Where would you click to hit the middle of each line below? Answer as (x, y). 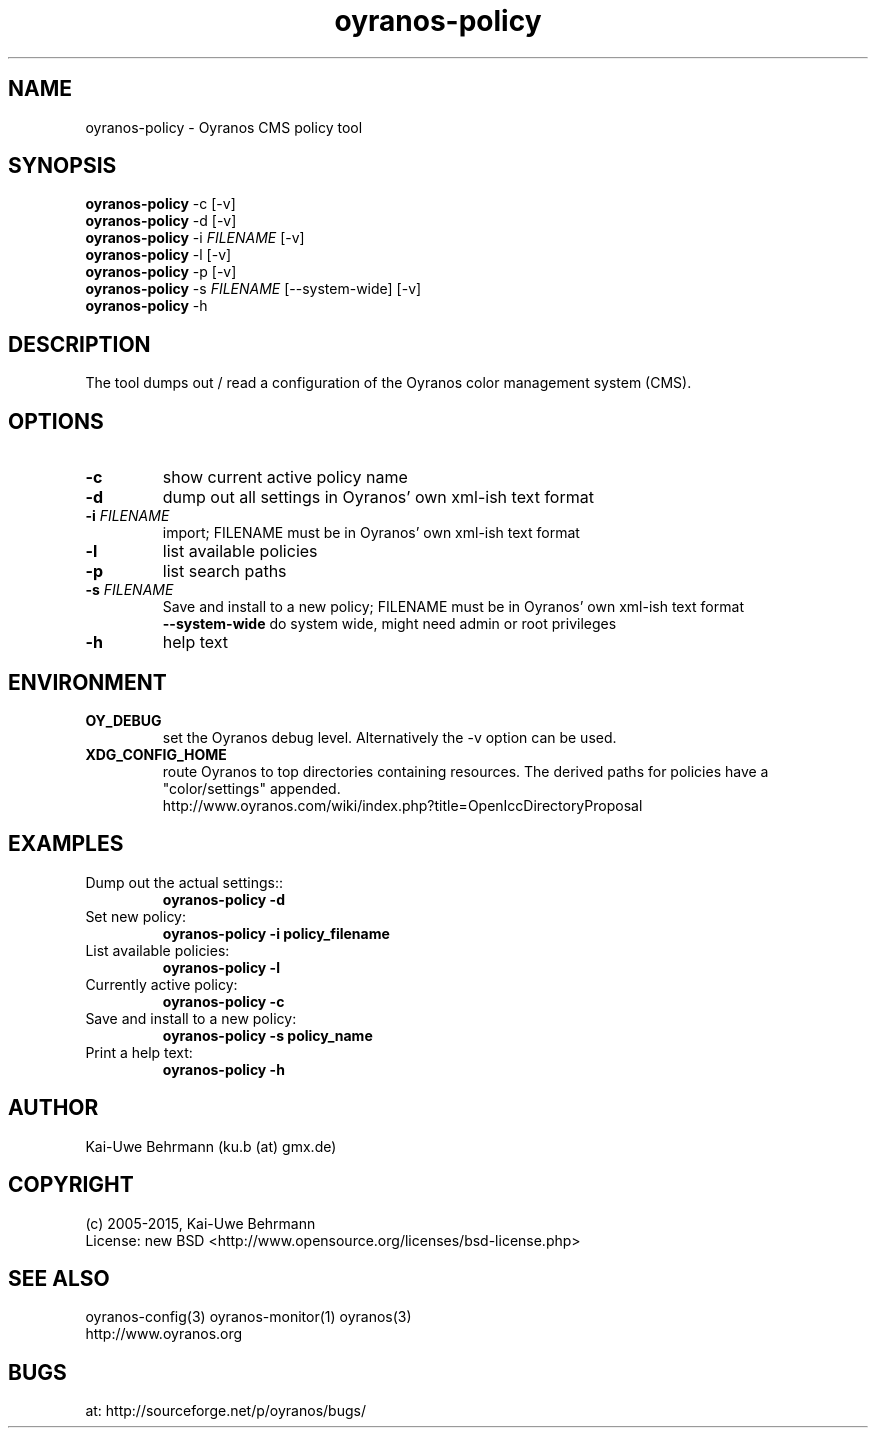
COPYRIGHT (71, 1185)
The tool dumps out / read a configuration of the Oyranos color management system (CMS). (388, 383)
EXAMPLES (66, 844)
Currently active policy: (161, 984)
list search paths (224, 571)
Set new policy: (136, 916)
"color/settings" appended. (251, 788)
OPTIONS (56, 421)
